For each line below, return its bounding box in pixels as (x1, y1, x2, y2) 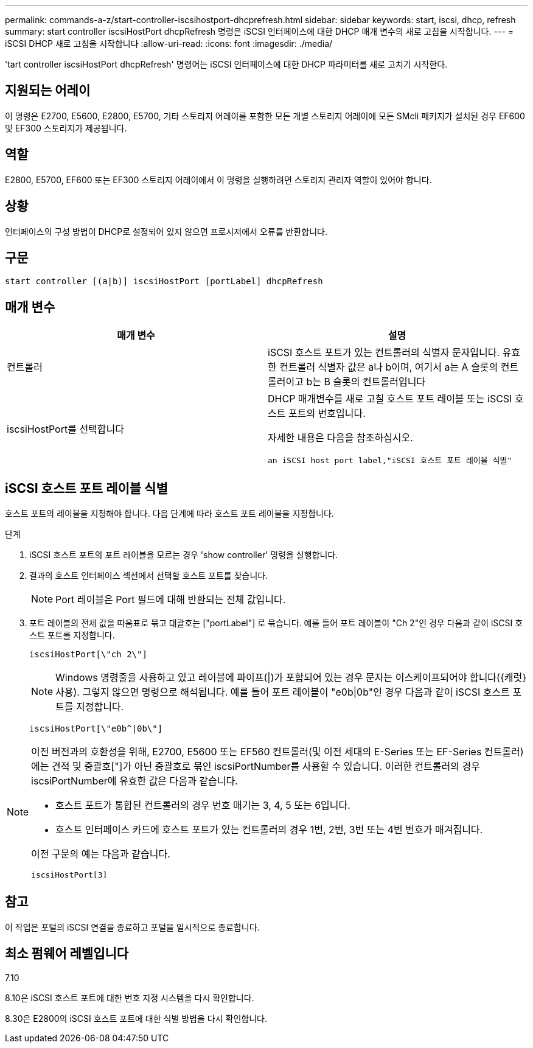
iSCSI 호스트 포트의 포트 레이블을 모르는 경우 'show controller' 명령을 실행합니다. (29, 550, 338, 561)
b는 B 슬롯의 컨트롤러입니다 (306, 376, 426, 388)
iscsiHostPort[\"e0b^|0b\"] (29, 724, 163, 734)
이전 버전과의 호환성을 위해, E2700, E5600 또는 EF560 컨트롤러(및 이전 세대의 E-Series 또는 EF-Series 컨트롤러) (31, 746, 524, 758)
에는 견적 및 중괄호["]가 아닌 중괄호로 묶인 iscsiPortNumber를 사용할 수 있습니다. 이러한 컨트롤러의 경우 (31, 760, 480, 773)
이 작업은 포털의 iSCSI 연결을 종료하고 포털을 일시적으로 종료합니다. (5, 921, 260, 932)
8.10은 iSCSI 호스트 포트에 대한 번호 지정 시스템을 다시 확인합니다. (5, 992, 254, 1003)
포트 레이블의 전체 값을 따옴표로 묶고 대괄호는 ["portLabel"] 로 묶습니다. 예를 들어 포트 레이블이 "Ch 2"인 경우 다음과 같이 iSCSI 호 (29, 618, 523, 629)
